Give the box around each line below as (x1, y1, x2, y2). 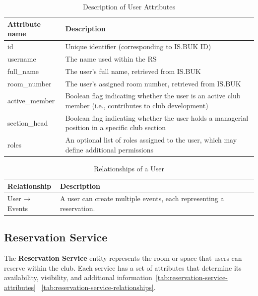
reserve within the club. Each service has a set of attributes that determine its (4, 262, 242, 273)
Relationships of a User (93, 163, 164, 173)
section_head (7, 117, 48, 128)
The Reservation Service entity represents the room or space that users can (4, 253, 242, 263)
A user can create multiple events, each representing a (60, 193, 224, 204)
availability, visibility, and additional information (4, 272, 152, 283)
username (7, 53, 36, 64)
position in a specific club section (65, 122, 166, 133)
